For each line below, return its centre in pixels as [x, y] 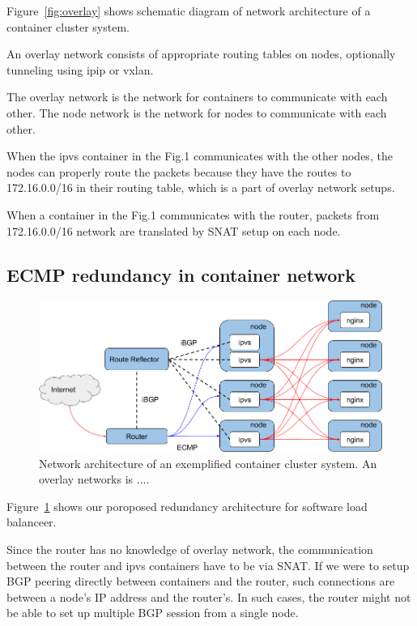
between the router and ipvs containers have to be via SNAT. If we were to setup [208, 565]
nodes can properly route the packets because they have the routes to [179, 171]
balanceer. [32, 522]
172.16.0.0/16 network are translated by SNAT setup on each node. [174, 230]
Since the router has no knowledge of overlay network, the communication [190, 549]
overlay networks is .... [94, 479]
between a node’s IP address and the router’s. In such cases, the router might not [209, 596]
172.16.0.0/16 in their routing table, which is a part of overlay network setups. [201, 187]
